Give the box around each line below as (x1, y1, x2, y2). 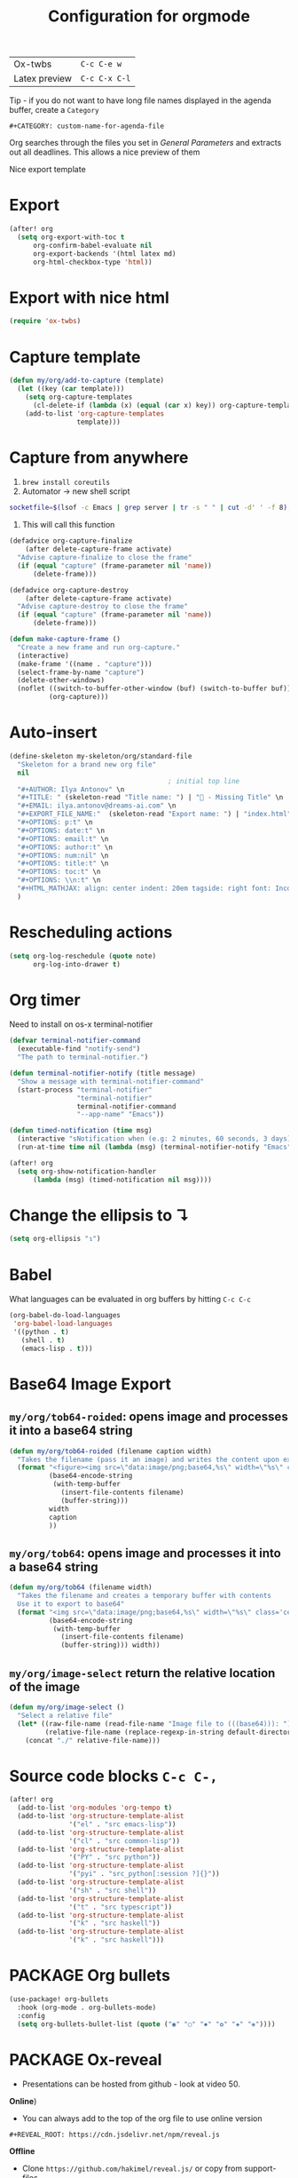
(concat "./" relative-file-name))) (25, 1736, 161, 1745)
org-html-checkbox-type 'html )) (32, 258, 153, 266)
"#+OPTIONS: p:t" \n (17, 818, 93, 827)
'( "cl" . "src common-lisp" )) (68, 1836, 180, 1845)
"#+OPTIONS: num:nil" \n (17, 851, 109, 860)
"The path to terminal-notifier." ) (17, 1053, 149, 1062)
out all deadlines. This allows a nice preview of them (9, 147, 200, 157)
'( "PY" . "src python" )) (68, 1853, 161, 1862)
